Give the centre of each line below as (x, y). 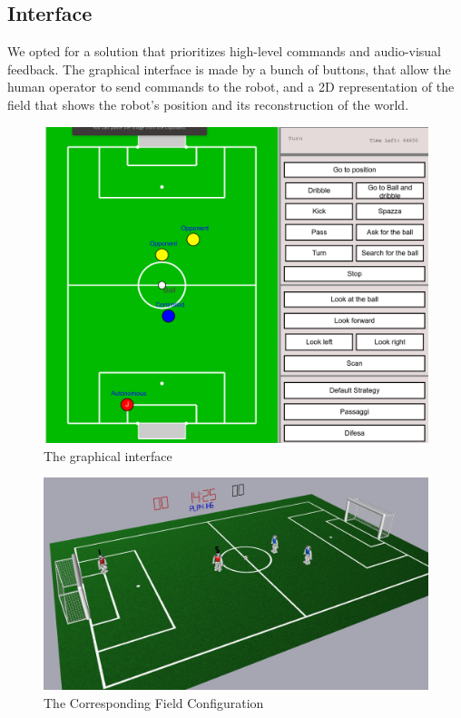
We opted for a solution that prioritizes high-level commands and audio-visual (225, 51)
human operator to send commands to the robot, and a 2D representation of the (231, 87)
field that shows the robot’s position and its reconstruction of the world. (208, 104)
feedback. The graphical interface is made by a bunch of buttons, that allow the (229, 69)
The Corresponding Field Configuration (154, 702)
